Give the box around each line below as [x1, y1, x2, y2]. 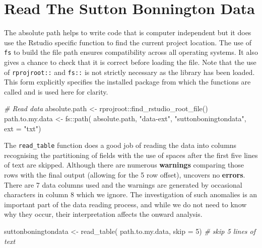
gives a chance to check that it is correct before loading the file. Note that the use [4, 56, 256, 67]
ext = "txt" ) [4, 123, 41, 133]
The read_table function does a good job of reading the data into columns [4, 140, 237, 150]
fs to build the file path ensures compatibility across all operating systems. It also [4, 47, 258, 57]
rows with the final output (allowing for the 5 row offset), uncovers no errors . [4, 170, 245, 180]
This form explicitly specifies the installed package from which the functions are [4, 76, 251, 87]
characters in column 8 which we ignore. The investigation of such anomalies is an [4, 189, 257, 200]
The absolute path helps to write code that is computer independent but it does [4, 27, 251, 38]
